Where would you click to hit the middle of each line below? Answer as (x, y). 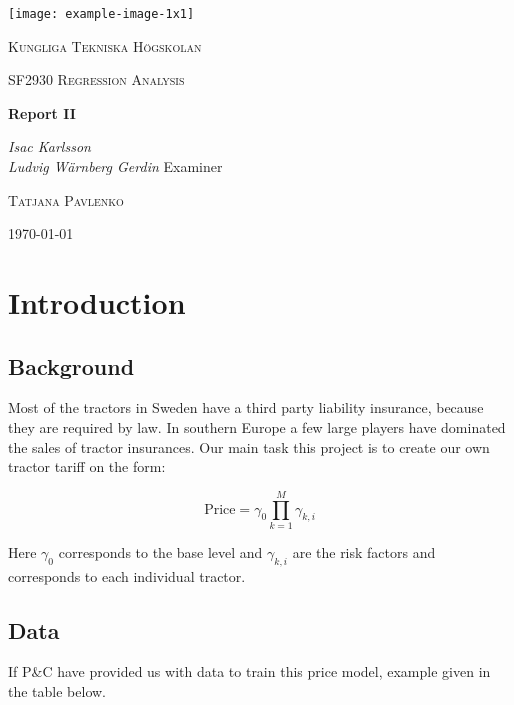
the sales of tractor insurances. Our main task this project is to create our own (249, 446)
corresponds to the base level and (160, 551)
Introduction (97, 302)
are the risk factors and (364, 551)
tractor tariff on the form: (87, 466)
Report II (42, 112)
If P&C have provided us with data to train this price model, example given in (249, 671)
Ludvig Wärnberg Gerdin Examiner (115, 166)
